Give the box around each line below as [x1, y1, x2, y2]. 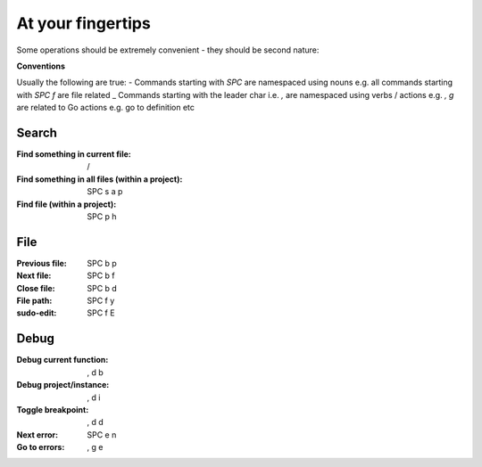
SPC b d [87, 283, 118, 293]
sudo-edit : [16, 307, 57, 318]
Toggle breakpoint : [16, 404, 89, 414]
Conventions [16, 61, 66, 71]
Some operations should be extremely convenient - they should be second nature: [16, 45, 320, 55]
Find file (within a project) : [16, 199, 117, 209]
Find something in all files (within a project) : [16, 174, 183, 184]
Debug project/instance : [16, 380, 110, 390]
